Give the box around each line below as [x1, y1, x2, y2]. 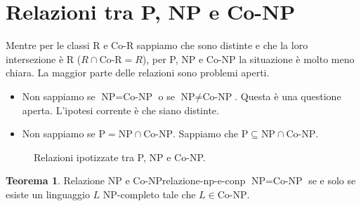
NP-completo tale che [103, 186, 196, 201]
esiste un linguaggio [6, 186, 90, 201]
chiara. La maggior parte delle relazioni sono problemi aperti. [6, 65, 270, 80]
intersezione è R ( [6, 51, 81, 66]
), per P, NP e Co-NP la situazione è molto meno [142, 51, 355, 66]
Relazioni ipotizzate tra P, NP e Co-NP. [34, 149, 206, 164]
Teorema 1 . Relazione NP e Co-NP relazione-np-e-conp [6, 173, 246, 188]
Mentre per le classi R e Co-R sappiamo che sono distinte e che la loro [6, 38, 308, 53]
